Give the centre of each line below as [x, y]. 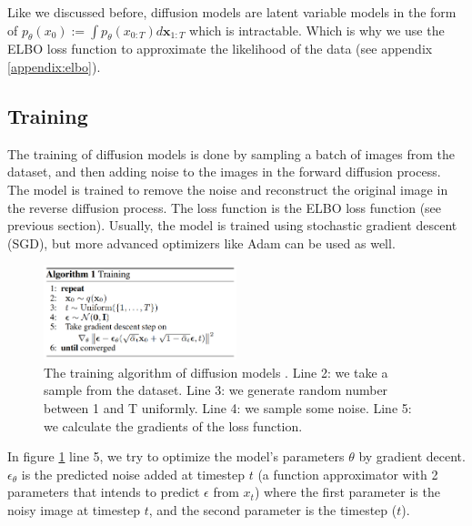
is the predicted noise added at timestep [133, 474]
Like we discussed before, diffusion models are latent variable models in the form [232, 12]
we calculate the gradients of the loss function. [173, 425]
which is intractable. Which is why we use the [317, 30]
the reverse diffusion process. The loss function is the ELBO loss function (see [225, 207]
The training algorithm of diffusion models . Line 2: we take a [216, 372]
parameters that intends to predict [104, 492]
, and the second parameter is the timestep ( [273, 509]
